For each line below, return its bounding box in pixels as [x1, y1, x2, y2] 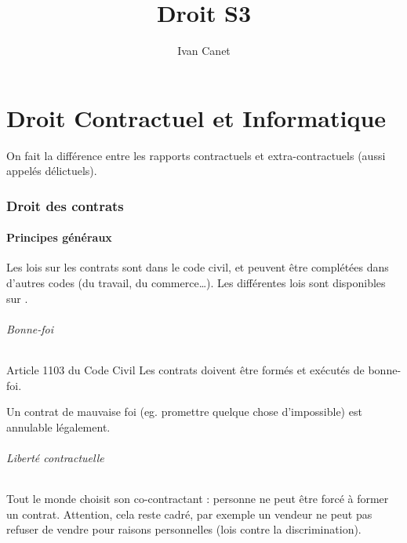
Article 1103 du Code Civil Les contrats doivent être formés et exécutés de [6, 362, 365, 378]
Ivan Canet [177, 42, 231, 59]
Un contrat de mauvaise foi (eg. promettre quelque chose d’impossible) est [6, 403, 362, 420]
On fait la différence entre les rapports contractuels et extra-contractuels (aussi [6, 147, 386, 163]
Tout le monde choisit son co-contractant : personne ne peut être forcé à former [6, 490, 389, 507]
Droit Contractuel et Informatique [6, 101, 387, 133]
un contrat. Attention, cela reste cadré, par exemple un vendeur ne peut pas [6, 505, 372, 522]
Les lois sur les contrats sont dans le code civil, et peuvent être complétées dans [6, 259, 389, 275]
